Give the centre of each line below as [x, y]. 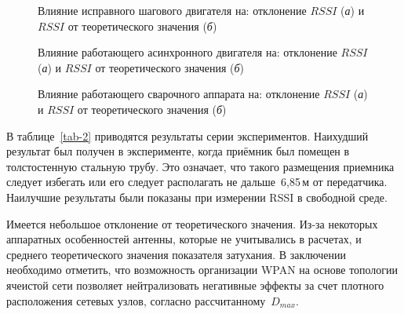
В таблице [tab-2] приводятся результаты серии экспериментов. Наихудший [187, 135]
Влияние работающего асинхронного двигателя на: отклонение [187, 52]
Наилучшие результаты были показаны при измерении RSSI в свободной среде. [197, 197]
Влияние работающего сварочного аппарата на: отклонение [179, 94]
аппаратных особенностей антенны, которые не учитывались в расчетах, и [184, 239]
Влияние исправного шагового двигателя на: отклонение [172, 10]
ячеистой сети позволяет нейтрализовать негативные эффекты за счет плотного [195, 285]
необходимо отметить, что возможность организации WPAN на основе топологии [202, 270]
